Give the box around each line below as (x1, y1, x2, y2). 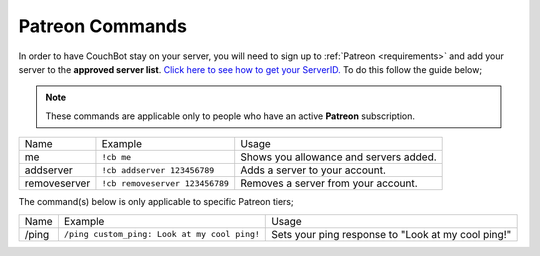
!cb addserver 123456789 (101, 165, 215, 175)
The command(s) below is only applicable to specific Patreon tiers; (18, 196, 294, 208)
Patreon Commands (18, 15, 187, 37)
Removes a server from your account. (240, 176, 419, 190)
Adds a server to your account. (240, 163, 387, 177)
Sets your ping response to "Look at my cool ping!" (271, 227, 512, 241)
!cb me (101, 151, 132, 162)
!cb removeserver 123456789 (101, 178, 230, 189)
